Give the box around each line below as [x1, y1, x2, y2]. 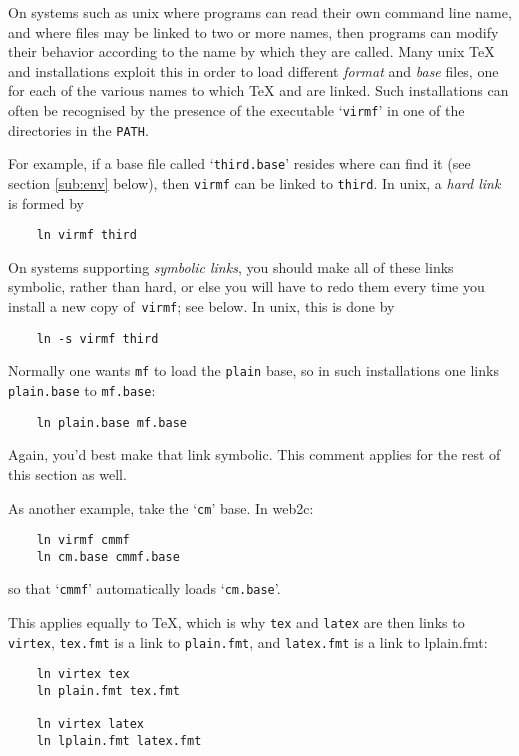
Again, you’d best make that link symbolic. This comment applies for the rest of [8, 444, 501, 465]
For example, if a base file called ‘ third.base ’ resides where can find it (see [8, 153, 471, 174]
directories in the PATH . [8, 119, 149, 140]
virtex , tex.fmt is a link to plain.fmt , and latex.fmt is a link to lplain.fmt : [8, 631, 488, 652]
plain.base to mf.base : [8, 380, 156, 400]
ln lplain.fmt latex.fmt [36, 734, 202, 749]
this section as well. [8, 463, 127, 484]
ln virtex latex [36, 717, 145, 732]
